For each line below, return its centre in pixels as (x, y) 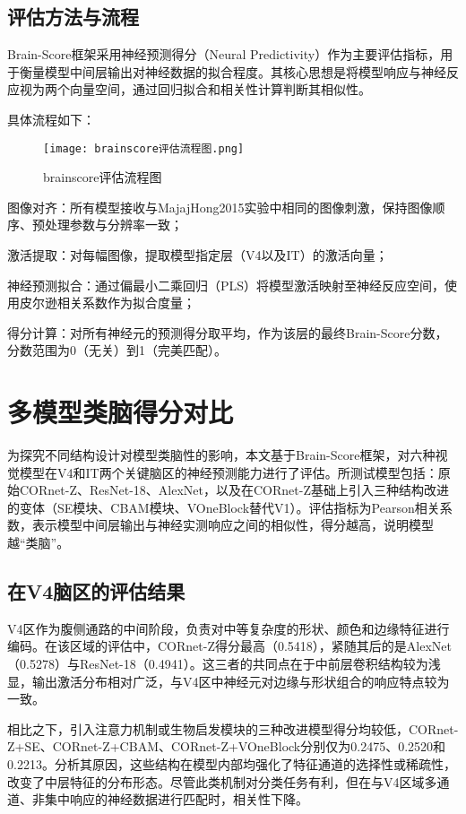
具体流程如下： (51, 119)
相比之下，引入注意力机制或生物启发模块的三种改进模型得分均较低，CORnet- (233, 728)
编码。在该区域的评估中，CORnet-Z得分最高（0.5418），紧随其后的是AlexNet (230, 646)
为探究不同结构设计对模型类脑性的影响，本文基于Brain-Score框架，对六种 (221, 455)
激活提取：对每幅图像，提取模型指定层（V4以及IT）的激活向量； (198, 255)
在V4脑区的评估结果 (96, 591)
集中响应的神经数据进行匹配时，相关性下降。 (176, 799)
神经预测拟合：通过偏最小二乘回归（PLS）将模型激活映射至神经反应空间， (226, 285)
